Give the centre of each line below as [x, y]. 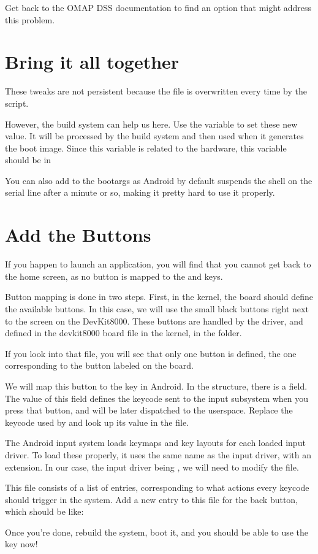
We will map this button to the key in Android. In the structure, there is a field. [156, 386]
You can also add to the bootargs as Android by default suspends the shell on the [159, 180]
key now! [21, 544]
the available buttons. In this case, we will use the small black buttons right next [157, 308]
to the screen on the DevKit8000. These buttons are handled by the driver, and [154, 321]
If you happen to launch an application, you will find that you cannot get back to [158, 264]
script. [17, 103]
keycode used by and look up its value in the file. [97, 422]
